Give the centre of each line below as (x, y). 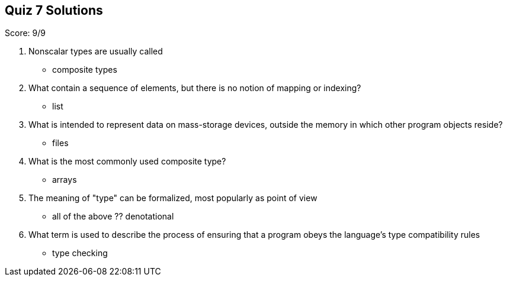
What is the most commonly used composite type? (127, 162)
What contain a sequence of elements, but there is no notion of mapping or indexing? (195, 88)
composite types (85, 70)
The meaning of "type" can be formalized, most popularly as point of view (173, 198)
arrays (65, 180)
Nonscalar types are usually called (96, 51)
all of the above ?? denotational (113, 217)
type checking (80, 253)
